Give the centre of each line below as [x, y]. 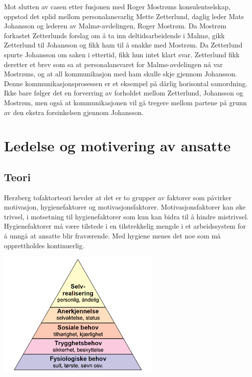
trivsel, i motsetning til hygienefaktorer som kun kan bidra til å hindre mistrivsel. [126, 216]
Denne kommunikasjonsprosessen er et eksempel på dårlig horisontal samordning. [126, 83]
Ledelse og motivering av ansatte [117, 146]
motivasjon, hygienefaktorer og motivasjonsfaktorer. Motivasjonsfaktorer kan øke [125, 207]
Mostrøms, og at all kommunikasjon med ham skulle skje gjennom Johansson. [121, 74]
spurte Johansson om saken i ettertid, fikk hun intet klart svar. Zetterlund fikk [122, 54]
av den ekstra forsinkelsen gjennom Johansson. [74, 112]
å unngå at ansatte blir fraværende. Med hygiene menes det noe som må [112, 236]
